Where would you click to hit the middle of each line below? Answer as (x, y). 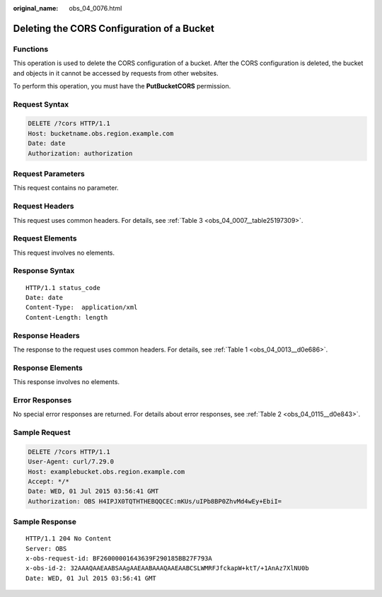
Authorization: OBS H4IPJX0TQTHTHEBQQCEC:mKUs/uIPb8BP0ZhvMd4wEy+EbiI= (155, 501)
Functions (31, 49)
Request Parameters (49, 174)
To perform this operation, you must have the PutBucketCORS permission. (122, 86)
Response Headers (47, 335)
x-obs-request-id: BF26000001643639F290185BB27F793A (119, 558)
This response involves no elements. (66, 382)
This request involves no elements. (64, 253)
